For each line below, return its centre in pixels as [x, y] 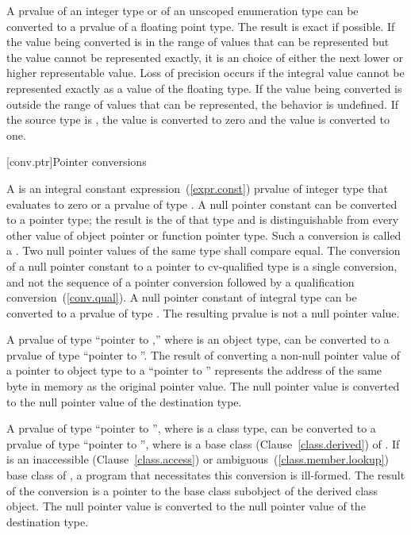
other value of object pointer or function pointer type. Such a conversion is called [204, 235]
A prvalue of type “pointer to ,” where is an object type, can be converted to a [198, 339]
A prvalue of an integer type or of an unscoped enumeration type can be [182, 10]
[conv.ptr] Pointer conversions [77, 162]
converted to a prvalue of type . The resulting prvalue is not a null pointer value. [203, 312]
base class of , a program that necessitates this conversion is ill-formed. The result [206, 475]
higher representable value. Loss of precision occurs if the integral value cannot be [205, 73]
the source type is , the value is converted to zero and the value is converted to [198, 119]
